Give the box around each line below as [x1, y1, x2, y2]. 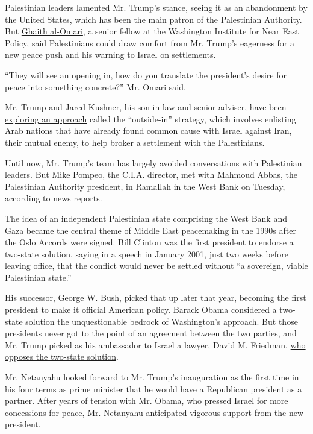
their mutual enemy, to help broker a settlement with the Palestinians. [5, 136, 265, 148]
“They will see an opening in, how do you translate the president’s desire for [5, 68, 287, 81]
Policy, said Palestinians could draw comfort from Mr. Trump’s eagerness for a [5, 36, 295, 49]
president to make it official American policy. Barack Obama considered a [5, 303, 277, 316]
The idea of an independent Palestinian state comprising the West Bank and [5, 212, 287, 224]
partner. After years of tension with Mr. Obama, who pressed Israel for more [5, 394, 288, 407]
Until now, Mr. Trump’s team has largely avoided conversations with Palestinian [5, 156, 302, 169]
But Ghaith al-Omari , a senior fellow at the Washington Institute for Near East [5, 25, 299, 37]
